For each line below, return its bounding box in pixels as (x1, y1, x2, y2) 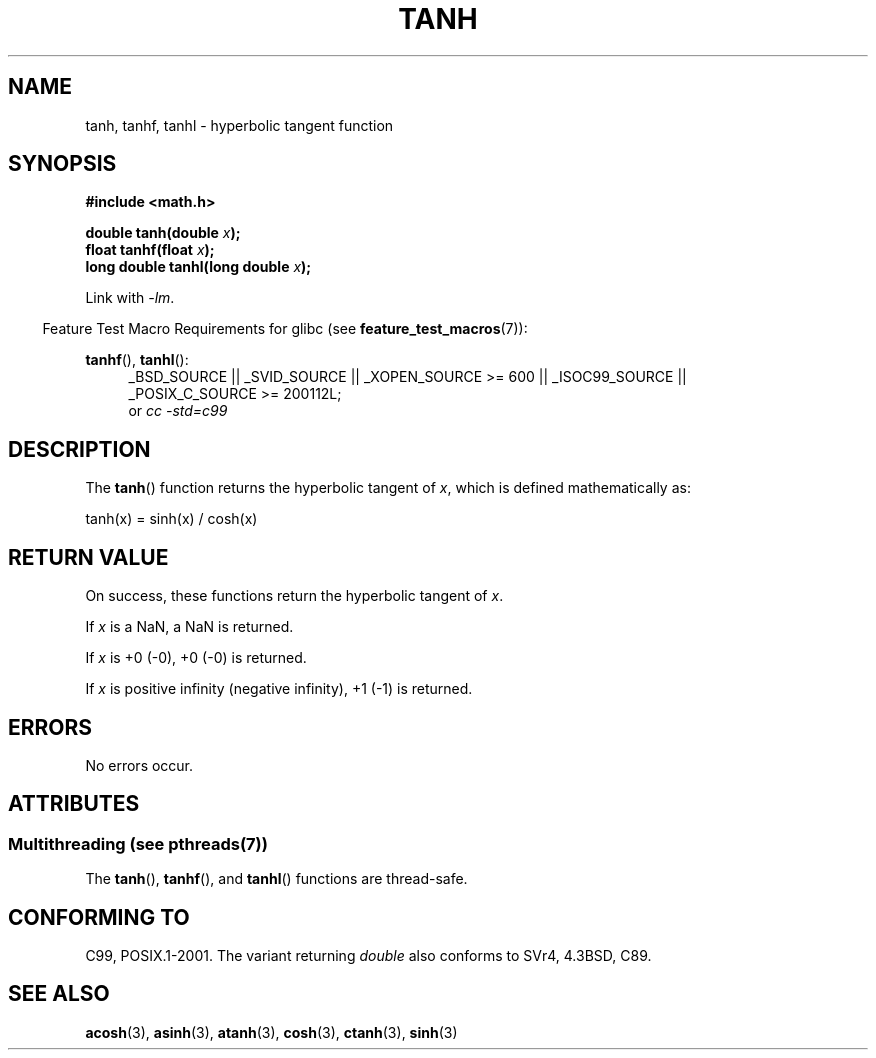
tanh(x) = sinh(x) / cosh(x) (85, 510, 258, 528)
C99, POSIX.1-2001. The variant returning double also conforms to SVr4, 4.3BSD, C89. (85, 947, 652, 965)
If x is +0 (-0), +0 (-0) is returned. (85, 649, 307, 667)
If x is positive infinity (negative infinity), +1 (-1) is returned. (85, 680, 473, 698)
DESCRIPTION (8, 436, 151, 462)
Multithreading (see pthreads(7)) (8, 833, 268, 854)
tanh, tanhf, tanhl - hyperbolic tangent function (85, 116, 394, 134)
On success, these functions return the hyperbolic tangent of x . (85, 587, 504, 605)
